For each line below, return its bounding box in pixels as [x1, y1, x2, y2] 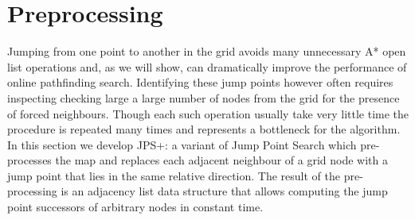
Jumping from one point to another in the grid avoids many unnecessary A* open [7, 43, 406, 60]
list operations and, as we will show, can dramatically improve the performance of [7, 58, 407, 75]
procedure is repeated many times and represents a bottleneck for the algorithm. [7, 121, 401, 137]
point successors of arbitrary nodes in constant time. [7, 199, 264, 215]
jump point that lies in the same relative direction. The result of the [7, 167, 341, 183]
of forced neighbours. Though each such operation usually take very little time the [7, 105, 409, 122]
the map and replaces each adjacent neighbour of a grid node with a [55, 152, 389, 168]
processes [7, 152, 52, 168]
